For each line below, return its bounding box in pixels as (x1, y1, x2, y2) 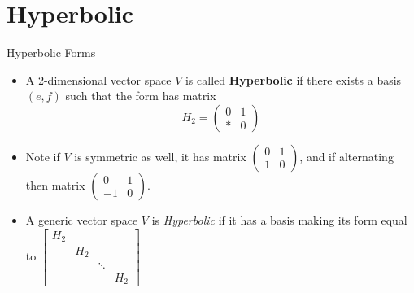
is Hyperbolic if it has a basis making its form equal (151, 211, 407, 228)
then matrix (25, 176, 85, 193)
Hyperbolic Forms (7, 44, 96, 61)
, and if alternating (299, 147, 394, 164)
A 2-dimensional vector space (25, 71, 172, 88)
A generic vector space (25, 211, 138, 228)
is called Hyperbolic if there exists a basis (185, 71, 402, 88)
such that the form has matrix (65, 87, 216, 104)
